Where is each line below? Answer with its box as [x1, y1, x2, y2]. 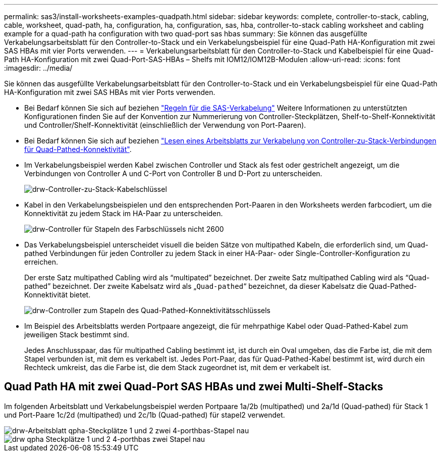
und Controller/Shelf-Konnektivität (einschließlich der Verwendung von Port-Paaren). [24, 121, 306, 129]
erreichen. [24, 258, 58, 266]
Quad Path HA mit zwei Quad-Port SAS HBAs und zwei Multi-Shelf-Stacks [4, 380, 383, 393]
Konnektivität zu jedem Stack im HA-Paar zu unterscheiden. [24, 209, 223, 218]
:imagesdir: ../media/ [4, 64, 73, 72]
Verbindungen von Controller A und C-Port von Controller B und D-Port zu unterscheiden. [24, 169, 322, 178]
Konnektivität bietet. [24, 290, 91, 299]
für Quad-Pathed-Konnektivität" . [24, 145, 132, 154]
